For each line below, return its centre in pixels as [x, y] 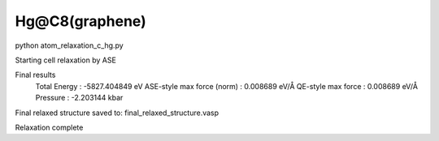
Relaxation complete [49, 127]
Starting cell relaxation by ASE [66, 60]
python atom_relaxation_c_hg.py [69, 45]
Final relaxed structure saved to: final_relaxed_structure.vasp [117, 113]
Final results [35, 75]
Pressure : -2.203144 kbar [79, 98]
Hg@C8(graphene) [80, 21]
